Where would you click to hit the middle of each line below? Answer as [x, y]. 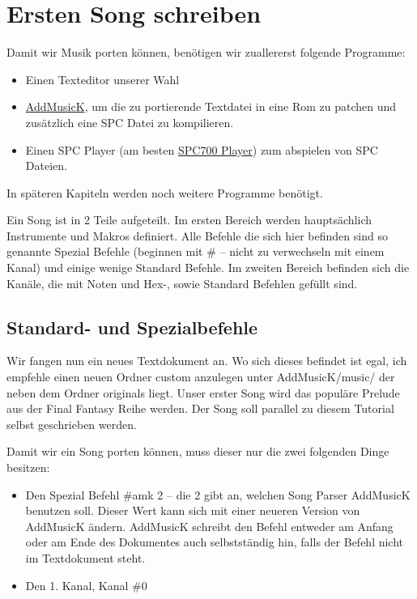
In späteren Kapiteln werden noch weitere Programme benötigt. [165, 192]
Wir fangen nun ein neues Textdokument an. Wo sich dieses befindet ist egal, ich [207, 361]
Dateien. [46, 166]
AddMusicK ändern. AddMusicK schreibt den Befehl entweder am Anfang [209, 526]
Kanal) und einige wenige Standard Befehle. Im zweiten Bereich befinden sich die [208, 268]
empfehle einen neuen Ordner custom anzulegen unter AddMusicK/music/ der [201, 377]
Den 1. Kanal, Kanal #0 [86, 585]
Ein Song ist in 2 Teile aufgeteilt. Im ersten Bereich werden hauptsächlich [189, 220]
